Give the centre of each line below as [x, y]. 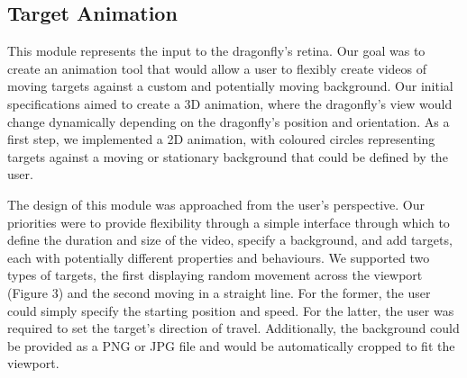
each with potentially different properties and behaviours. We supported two [219, 257]
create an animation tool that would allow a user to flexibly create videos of [217, 68]
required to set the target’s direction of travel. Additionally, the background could [233, 328]
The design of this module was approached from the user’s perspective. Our [216, 204]
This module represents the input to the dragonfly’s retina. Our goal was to [216, 51]
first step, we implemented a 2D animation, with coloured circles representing [221, 139]
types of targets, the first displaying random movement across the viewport [215, 275]
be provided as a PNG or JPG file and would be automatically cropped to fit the [231, 345]
